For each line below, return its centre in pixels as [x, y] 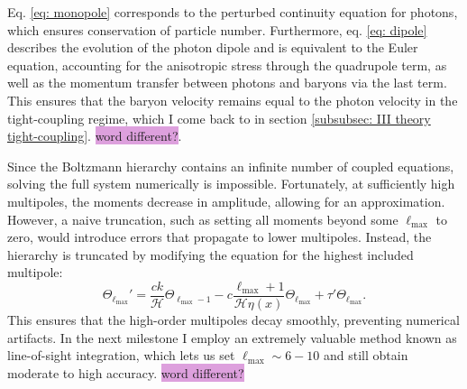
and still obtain [366, 355]
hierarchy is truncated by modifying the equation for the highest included [211, 254]
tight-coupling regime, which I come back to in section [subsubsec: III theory [219, 118]
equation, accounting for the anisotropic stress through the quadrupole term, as [227, 65]
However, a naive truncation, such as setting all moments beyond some [203, 219]
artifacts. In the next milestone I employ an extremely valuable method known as [232, 337]
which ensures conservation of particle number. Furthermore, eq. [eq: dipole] [217, 29]
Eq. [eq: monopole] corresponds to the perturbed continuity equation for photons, [233, 12]
